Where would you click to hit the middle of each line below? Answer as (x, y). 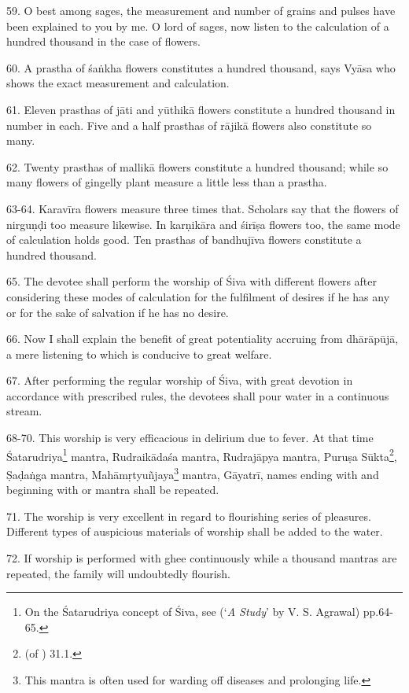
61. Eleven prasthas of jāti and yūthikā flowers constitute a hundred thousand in (201, 109)
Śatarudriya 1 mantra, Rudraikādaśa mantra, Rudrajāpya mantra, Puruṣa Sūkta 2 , (202, 455)
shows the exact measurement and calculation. (118, 83)
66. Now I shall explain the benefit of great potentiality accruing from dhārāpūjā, (203, 339)
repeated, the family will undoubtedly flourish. (118, 573)
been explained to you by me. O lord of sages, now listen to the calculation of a (198, 26)
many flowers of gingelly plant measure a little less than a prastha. (167, 182)
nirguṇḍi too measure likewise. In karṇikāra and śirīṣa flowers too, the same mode (203, 224)
